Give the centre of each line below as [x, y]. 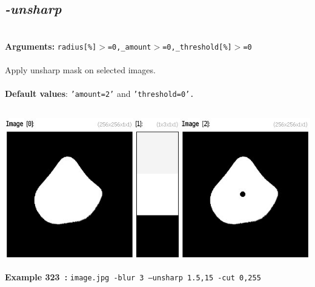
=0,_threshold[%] [197, 47]
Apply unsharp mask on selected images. [80, 70]
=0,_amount [129, 47]
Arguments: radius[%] [51, 46]
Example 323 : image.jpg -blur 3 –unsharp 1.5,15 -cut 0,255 [133, 277]
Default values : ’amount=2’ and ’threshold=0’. [100, 94]
